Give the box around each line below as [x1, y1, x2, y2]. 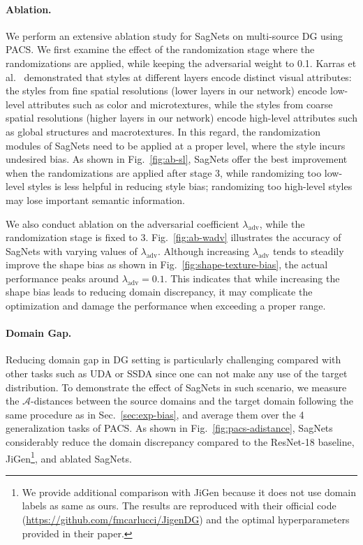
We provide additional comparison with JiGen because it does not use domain [22, 484, 357, 499]
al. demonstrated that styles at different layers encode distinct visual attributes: [6, 69, 352, 84]
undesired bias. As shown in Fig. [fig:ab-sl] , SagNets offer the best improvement [6, 152, 348, 166]
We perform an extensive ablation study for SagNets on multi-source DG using [6, 28, 343, 43]
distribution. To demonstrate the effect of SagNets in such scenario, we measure [6, 379, 347, 394]
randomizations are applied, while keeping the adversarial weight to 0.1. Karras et [6, 55, 357, 70]
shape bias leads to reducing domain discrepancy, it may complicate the [6, 284, 313, 299]
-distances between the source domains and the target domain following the [31, 393, 354, 408]
